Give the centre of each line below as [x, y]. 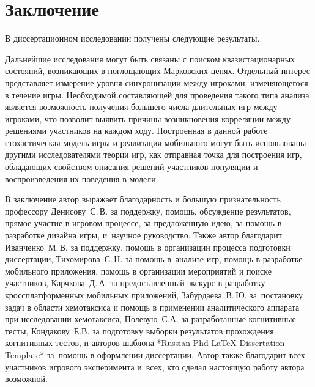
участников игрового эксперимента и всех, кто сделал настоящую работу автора [155, 367]
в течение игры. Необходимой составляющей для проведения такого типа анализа [157, 94]
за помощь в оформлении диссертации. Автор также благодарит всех [176, 354]
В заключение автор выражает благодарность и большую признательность [143, 199]
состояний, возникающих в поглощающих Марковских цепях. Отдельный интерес [157, 71]
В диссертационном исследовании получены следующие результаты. [132, 38]
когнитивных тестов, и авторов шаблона [80, 343]
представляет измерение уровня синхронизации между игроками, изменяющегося [157, 82]
